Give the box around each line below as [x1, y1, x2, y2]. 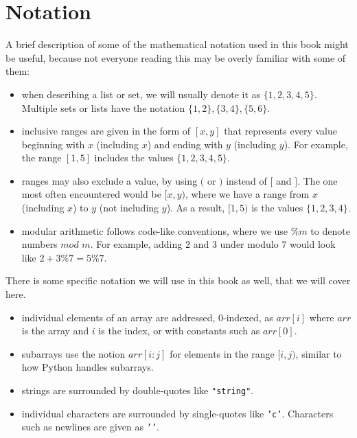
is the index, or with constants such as [98, 323, 260, 338]
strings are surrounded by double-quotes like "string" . [21, 383, 254, 397]
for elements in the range [170, 346, 275, 360]
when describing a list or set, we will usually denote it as [21, 87, 261, 101]
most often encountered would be [21, 187, 161, 201]
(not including [99, 200, 159, 215]
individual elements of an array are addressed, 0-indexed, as [21, 310, 273, 324]
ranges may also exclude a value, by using [21, 173, 198, 187]
